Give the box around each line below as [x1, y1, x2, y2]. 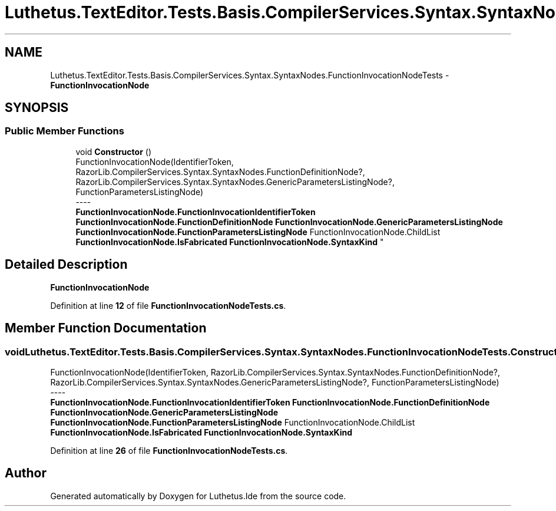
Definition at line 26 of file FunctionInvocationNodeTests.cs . [50, 445, 288, 456]
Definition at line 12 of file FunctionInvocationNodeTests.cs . [50, 300, 286, 311]
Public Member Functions [5, 125, 124, 137]
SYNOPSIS [5, 100, 69, 116]
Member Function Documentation [5, 321, 207, 336]
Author [5, 466, 47, 481]
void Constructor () [75, 146, 151, 157]
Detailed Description [5, 257, 128, 272]
